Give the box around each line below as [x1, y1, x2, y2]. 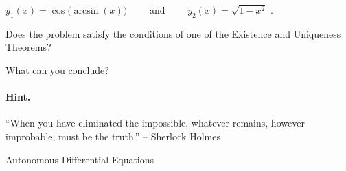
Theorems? [5, 40, 51, 54]
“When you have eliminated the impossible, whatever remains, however [5, 116, 305, 130]
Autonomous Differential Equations [5, 152, 154, 166]
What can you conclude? [5, 62, 109, 77]
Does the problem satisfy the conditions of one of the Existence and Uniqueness [5, 26, 341, 40]
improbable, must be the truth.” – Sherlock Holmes [5, 129, 220, 143]
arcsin [73, 6, 99, 16]
